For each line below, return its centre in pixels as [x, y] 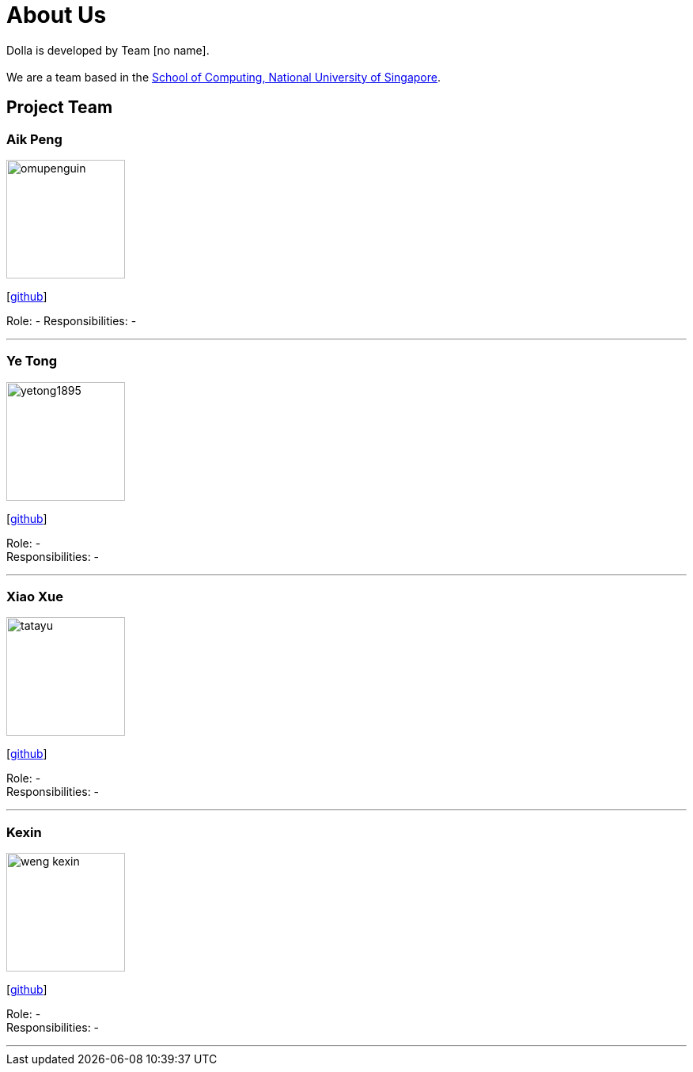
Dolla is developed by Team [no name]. [108, 50]
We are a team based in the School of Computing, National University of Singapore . [224, 77]
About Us [57, 15]
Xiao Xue [35, 597]
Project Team [60, 108]
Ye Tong [32, 361]
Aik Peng [34, 139]
